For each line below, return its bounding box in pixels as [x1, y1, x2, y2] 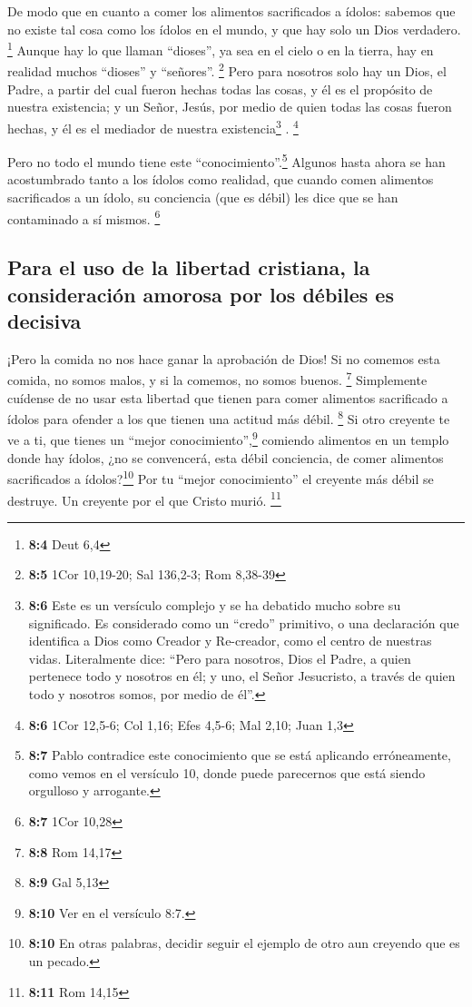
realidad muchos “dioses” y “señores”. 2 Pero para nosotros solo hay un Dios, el [7, 59, 447, 81]
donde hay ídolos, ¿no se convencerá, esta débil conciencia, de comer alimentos [7, 448, 444, 467]
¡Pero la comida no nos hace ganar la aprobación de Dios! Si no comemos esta [7, 349, 440, 368]
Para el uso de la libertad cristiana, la [7, 253, 370, 281]
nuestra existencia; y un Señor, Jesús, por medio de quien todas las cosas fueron [7, 97, 452, 116]
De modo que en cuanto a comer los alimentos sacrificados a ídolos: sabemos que [7, 2, 456, 20]
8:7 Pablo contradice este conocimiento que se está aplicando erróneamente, [28, 745, 451, 765]
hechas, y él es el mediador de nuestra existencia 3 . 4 [7, 115, 299, 137]
